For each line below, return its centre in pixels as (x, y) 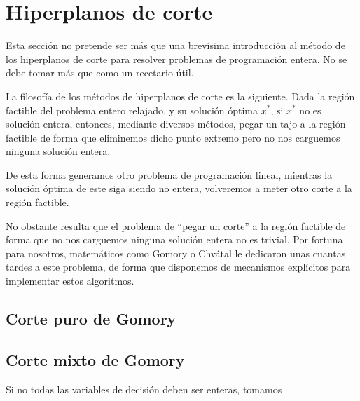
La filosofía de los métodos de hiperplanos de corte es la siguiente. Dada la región (180, 96)
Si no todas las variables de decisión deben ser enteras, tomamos (144, 389)
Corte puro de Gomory (91, 319)
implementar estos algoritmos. (70, 281)
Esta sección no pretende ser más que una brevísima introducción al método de (175, 45)
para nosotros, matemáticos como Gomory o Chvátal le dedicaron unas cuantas (176, 253)
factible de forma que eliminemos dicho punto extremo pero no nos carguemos (173, 137)
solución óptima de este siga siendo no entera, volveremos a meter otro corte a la (179, 188)
